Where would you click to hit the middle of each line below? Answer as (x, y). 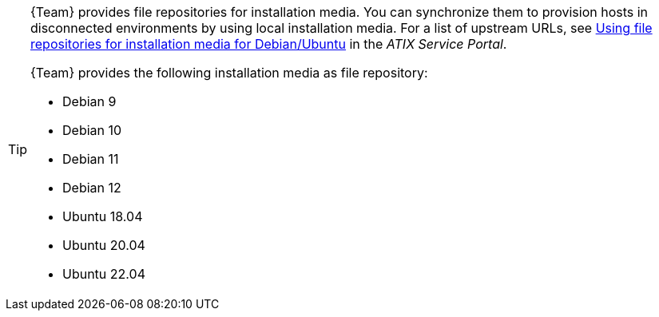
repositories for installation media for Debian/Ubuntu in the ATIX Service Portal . (269, 44)
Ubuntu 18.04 (103, 216)
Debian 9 (89, 101)
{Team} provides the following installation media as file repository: (229, 73)
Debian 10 (92, 130)
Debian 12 (92, 188)
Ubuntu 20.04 (104, 245)
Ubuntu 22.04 (104, 274)
